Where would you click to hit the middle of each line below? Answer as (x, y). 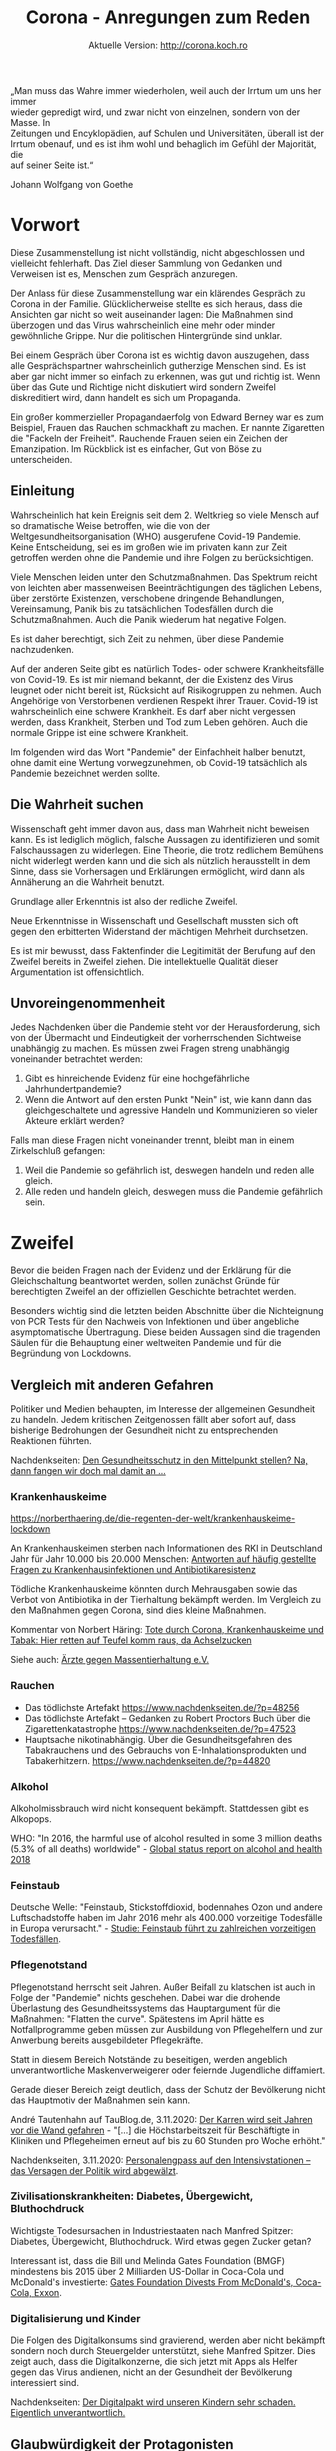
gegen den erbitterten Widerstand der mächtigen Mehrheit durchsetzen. (159, 931)
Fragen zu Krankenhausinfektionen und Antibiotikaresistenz (133, 1570)
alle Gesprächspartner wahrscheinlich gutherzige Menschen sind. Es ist (158, 365)
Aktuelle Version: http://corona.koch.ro (168, 45)
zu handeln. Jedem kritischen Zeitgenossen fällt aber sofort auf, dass (153, 1420)
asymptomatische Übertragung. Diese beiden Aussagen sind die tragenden (165, 1332)
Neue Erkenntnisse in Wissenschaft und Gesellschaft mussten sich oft (154, 920)
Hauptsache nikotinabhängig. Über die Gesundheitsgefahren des (158, 1739)
